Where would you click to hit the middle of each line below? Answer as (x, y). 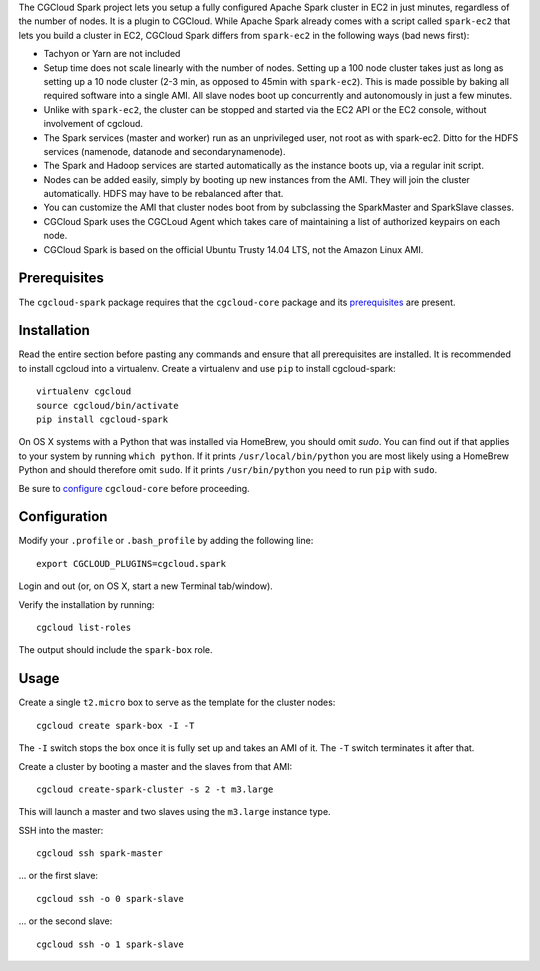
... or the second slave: (65, 921)
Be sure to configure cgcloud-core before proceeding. (134, 488)
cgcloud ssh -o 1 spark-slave (110, 944)
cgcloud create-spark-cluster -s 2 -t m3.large (155, 789)
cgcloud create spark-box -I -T (115, 725)
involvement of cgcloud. (93, 124)
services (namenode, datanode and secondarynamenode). (164, 151)
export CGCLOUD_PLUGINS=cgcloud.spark (131, 563)
